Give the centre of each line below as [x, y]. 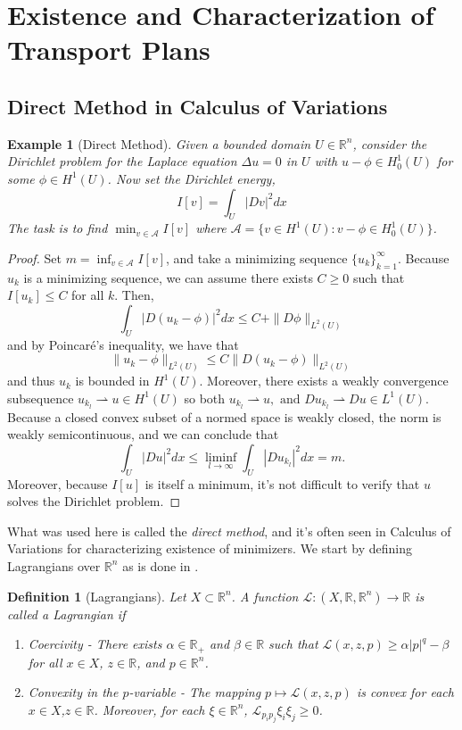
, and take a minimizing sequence [257, 257]
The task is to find [58, 228]
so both [205, 398]
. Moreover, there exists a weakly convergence [324, 381]
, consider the [390, 143]
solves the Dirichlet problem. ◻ [94, 501]
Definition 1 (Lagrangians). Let [97, 596]
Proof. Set [34, 257]
